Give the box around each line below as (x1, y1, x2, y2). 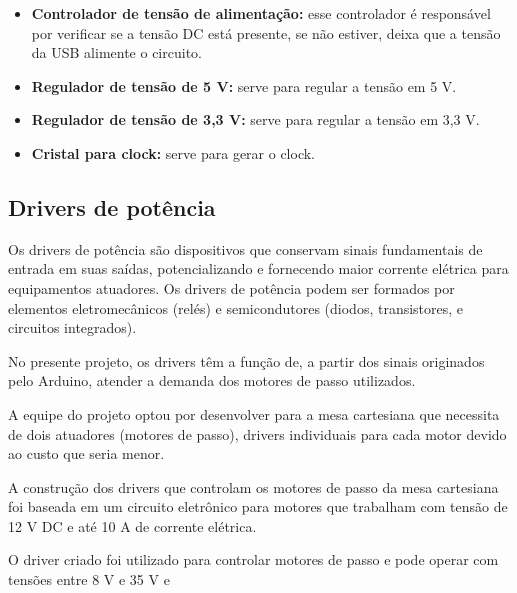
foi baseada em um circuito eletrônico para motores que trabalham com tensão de (8, 496, 508, 517)
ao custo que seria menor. (8, 443, 165, 464)
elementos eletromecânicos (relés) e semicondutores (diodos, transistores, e (8, 297, 464, 318)
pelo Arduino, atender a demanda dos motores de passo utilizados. (8, 370, 416, 391)
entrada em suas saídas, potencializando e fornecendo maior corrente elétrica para (8, 258, 509, 279)
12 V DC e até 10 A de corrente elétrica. (8, 515, 257, 536)
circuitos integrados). (8, 317, 137, 338)
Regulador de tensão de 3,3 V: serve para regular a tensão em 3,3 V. (31, 109, 480, 130)
